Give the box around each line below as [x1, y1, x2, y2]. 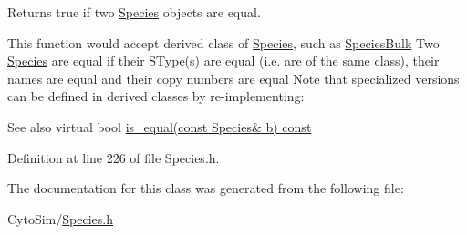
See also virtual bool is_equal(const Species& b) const [7, 117, 312, 136]
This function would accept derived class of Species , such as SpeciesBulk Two [7, 33, 440, 52]
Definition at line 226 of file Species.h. [7, 148, 220, 167]
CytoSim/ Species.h [7, 209, 113, 228]
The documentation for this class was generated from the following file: [7, 179, 404, 198]
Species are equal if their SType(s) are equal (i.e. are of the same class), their [7, 51, 440, 70]
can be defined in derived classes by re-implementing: [7, 87, 305, 106]
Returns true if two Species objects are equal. [7, 3, 261, 21]
